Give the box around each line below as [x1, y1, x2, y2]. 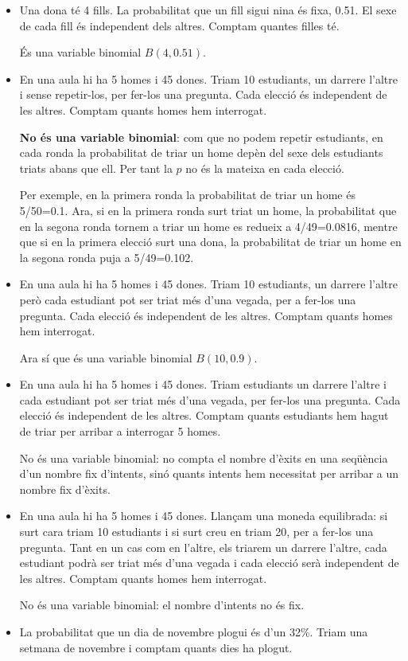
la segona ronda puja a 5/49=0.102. [19, 248, 194, 265]
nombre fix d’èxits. [19, 480, 111, 497]
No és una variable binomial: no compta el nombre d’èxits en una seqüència [19, 449, 388, 466]
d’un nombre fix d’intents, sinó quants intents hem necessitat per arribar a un [19, 465, 399, 482]
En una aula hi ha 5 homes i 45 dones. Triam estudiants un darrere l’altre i [19, 376, 387, 393]
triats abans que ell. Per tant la [19, 159, 173, 176]
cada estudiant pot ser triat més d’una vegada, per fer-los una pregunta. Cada [19, 391, 401, 408]
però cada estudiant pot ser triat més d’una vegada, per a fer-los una [19, 291, 356, 307]
